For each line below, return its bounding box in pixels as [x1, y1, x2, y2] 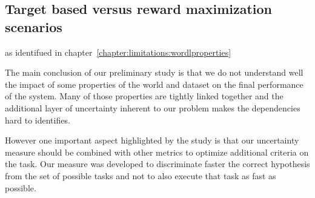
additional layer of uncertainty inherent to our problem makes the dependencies [5, 101, 300, 114]
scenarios [5, 17, 62, 36]
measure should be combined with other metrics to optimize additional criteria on [5, 145, 309, 158]
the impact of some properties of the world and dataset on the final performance [5, 78, 303, 90]
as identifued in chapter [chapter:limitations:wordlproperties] [5, 45, 231, 58]
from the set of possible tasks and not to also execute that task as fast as [5, 169, 276, 182]
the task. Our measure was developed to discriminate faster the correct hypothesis [5, 157, 310, 170]
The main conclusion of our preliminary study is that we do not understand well [5, 66, 303, 79]
